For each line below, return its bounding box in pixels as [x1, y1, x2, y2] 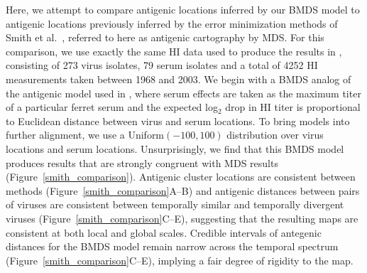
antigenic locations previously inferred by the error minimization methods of [6, 16, 338, 31]
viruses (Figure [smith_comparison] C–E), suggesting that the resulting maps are [6, 210, 358, 225]
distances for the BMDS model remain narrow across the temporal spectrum [6, 239, 339, 254]
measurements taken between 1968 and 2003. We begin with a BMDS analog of [6, 71, 351, 86]
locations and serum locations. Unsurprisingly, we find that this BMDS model [6, 141, 344, 156]
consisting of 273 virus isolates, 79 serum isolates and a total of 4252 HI [6, 58, 318, 73]
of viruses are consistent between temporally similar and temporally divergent [6, 197, 344, 212]
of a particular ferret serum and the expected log [6, 100, 218, 114]
